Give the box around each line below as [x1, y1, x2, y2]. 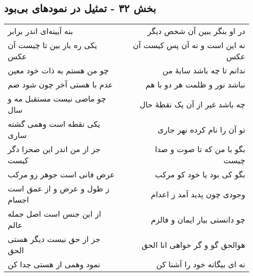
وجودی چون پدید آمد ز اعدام [151, 188, 245, 200]
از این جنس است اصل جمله [8, 208, 101, 220]
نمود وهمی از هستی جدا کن [8, 259, 101, 270]
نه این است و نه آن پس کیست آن [133, 39, 245, 51]
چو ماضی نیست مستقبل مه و [8, 93, 107, 104]
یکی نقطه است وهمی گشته [8, 118, 100, 130]
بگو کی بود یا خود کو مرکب [155, 169, 245, 180]
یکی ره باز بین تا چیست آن [8, 39, 97, 51]
